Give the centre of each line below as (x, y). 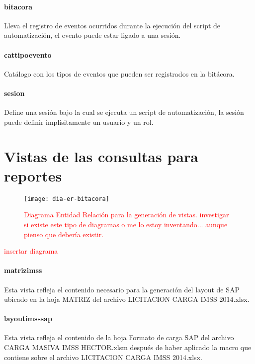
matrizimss (23, 270)
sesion (14, 93)
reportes (33, 175)
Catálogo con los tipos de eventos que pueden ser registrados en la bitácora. (119, 73)
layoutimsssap (28, 318)
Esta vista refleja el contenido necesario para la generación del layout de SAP (122, 289)
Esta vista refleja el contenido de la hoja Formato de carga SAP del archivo (119, 337)
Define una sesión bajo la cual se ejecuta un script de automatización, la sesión (124, 112)
